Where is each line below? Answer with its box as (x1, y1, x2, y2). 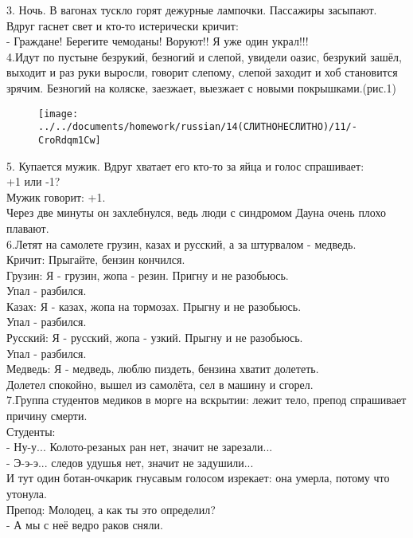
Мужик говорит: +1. (6, 188, 106, 205)
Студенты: (6, 422, 56, 439)
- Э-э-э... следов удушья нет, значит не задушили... (6, 454, 254, 470)
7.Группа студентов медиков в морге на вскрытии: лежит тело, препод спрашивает (6, 391, 407, 408)
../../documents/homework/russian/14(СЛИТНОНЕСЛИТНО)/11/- (38, 121, 357, 133)
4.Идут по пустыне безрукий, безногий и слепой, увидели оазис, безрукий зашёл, (6, 48, 402, 65)
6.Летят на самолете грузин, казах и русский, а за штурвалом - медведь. (6, 235, 357, 252)
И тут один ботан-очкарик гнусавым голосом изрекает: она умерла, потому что (6, 469, 390, 486)
